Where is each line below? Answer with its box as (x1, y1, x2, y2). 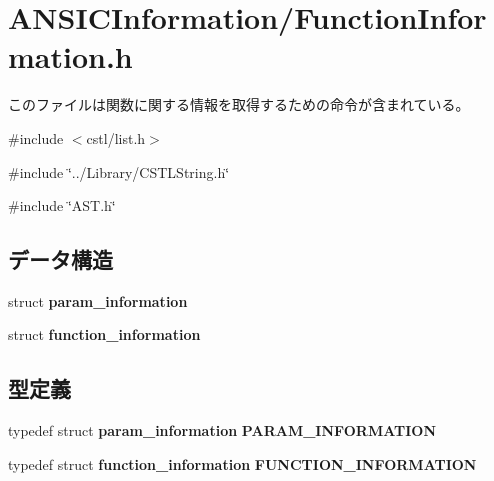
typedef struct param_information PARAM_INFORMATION (8, 420, 437, 441)
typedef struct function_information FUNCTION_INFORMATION (8, 453, 477, 474)
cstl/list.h (86, 127, 146, 148)
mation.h (8, 36, 133, 77)
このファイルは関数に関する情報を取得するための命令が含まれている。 (8, 94, 470, 115)
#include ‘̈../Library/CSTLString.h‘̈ (8, 161, 230, 182)
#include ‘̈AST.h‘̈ (8, 195, 116, 216)
